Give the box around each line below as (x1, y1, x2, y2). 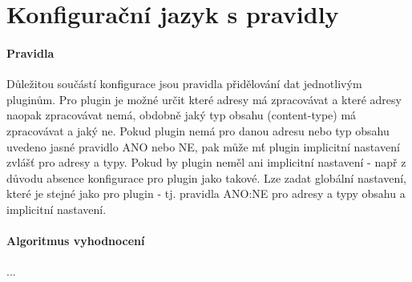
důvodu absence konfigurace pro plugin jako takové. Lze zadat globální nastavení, (6, 169, 407, 186)
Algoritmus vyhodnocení (6, 232, 145, 249)
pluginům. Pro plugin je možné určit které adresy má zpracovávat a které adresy (6, 91, 402, 107)
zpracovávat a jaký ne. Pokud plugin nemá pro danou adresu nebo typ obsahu (6, 122, 390, 139)
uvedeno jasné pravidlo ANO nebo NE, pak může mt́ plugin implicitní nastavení (6, 138, 400, 155)
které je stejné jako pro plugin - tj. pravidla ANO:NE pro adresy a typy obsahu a (6, 185, 406, 202)
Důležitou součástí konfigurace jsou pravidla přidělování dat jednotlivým (6, 75, 362, 92)
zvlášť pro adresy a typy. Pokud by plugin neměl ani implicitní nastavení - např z (6, 154, 406, 171)
